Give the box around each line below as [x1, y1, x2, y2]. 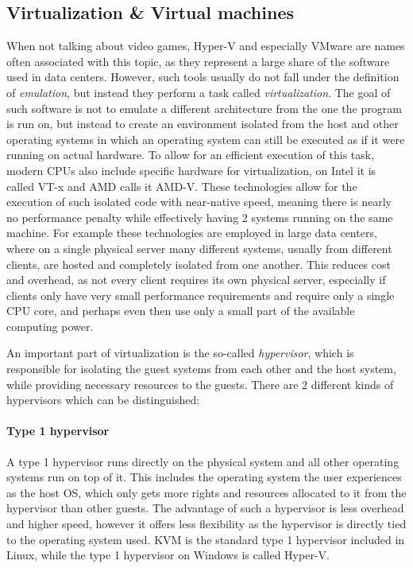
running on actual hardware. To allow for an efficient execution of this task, [6, 146, 375, 163]
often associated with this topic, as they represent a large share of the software [6, 53, 390, 69]
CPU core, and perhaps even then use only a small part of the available [6, 302, 355, 319]
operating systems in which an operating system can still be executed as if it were [6, 130, 405, 147]
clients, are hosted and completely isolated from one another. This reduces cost [6, 255, 391, 272]
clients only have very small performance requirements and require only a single [6, 286, 395, 303]
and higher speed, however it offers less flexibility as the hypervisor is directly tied [6, 515, 407, 532]
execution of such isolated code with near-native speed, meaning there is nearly [6, 193, 392, 210]
